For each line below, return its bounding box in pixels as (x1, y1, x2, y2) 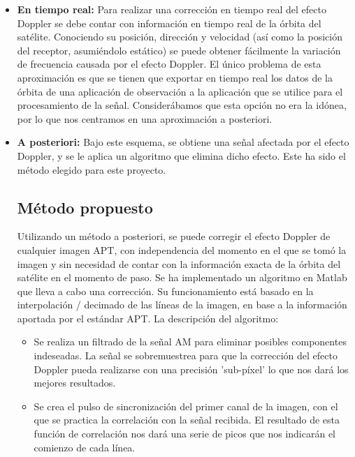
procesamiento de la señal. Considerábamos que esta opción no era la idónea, (17, 98, 347, 112)
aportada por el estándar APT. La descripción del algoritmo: (17, 310, 279, 325)
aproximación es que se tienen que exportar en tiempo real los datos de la (17, 70, 333, 84)
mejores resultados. (34, 375, 116, 390)
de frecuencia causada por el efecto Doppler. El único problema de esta (17, 57, 321, 71)
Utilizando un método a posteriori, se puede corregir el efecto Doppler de (17, 229, 331, 244)
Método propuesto (17, 196, 153, 218)
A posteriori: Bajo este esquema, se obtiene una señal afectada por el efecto (17, 135, 349, 149)
